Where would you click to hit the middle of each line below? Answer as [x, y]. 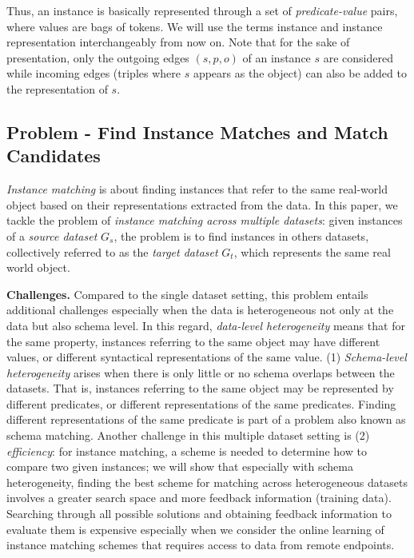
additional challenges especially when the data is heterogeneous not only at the [200, 310]
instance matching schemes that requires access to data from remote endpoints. [201, 545]
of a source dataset [52, 235]
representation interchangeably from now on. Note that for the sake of [178, 42]
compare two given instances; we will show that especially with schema [180, 466]
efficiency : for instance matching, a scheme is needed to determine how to [187, 450]
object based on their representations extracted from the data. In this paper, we [202, 204]
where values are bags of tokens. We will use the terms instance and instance [195, 26]
